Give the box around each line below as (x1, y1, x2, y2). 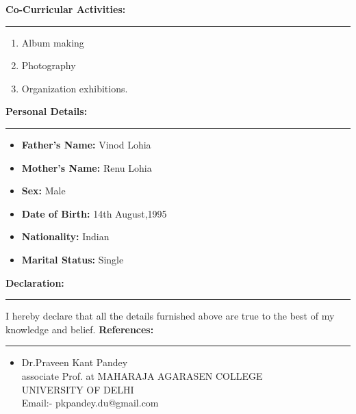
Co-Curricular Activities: (5, 2, 126, 16)
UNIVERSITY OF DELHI (21, 382, 134, 396)
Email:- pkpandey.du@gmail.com (21, 396, 159, 410)
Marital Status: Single (21, 252, 124, 266)
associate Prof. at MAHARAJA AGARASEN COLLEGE (21, 368, 263, 383)
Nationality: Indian (21, 229, 110, 244)
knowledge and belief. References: (5, 322, 154, 336)
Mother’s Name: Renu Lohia (21, 160, 152, 174)
